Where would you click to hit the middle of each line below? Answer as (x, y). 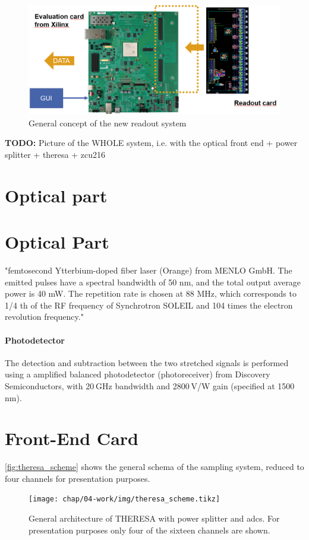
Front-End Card (72, 438)
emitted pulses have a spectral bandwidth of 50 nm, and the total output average (153, 282)
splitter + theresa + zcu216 (55, 154)
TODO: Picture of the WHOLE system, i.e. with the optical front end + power (151, 143)
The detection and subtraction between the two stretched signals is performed (147, 362)
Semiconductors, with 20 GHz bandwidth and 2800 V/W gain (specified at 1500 (150, 385)
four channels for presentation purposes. (78, 478)
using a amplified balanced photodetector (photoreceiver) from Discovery (138, 374)
